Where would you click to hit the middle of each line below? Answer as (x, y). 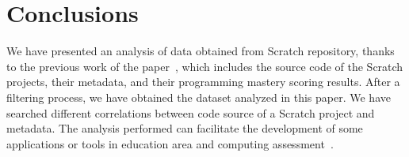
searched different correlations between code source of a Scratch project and (191, 112)
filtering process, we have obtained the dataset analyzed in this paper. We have (199, 97)
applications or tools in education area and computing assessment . (170, 143)
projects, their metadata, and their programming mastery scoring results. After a (203, 82)
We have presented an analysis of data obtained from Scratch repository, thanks (201, 51)
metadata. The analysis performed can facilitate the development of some (185, 128)
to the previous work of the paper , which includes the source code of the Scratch (205, 66)
